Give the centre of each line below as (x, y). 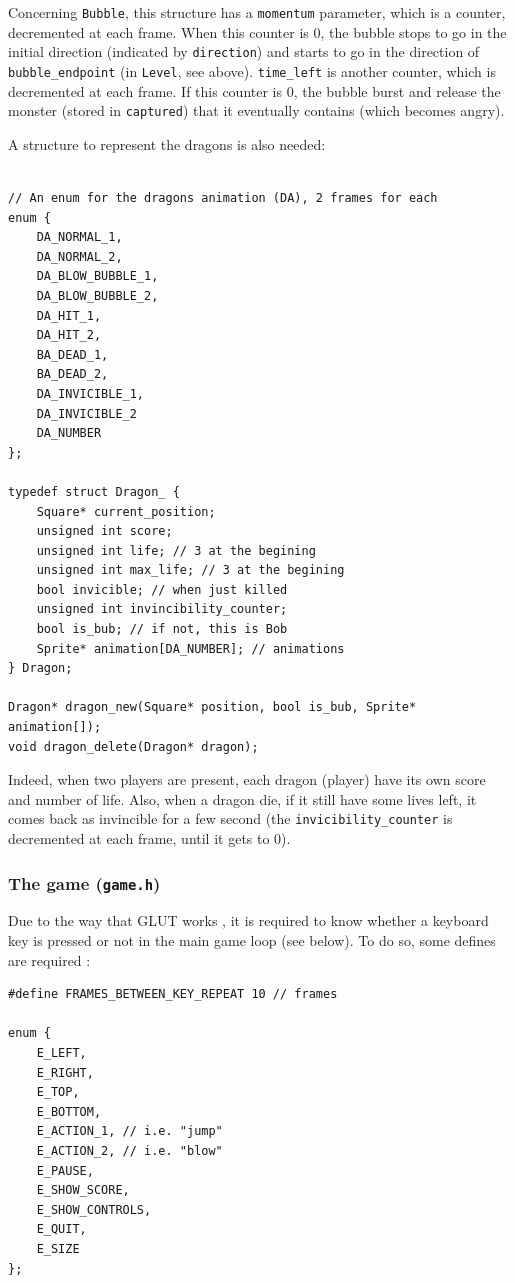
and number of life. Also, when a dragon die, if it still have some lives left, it (242, 798)
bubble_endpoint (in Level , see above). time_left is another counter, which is (252, 70)
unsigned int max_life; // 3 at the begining (190, 570)
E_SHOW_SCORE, (83, 1190)
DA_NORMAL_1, (79, 237)
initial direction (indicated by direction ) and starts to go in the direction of (244, 51)
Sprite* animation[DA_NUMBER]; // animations (190, 648)
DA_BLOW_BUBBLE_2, (97, 295)
